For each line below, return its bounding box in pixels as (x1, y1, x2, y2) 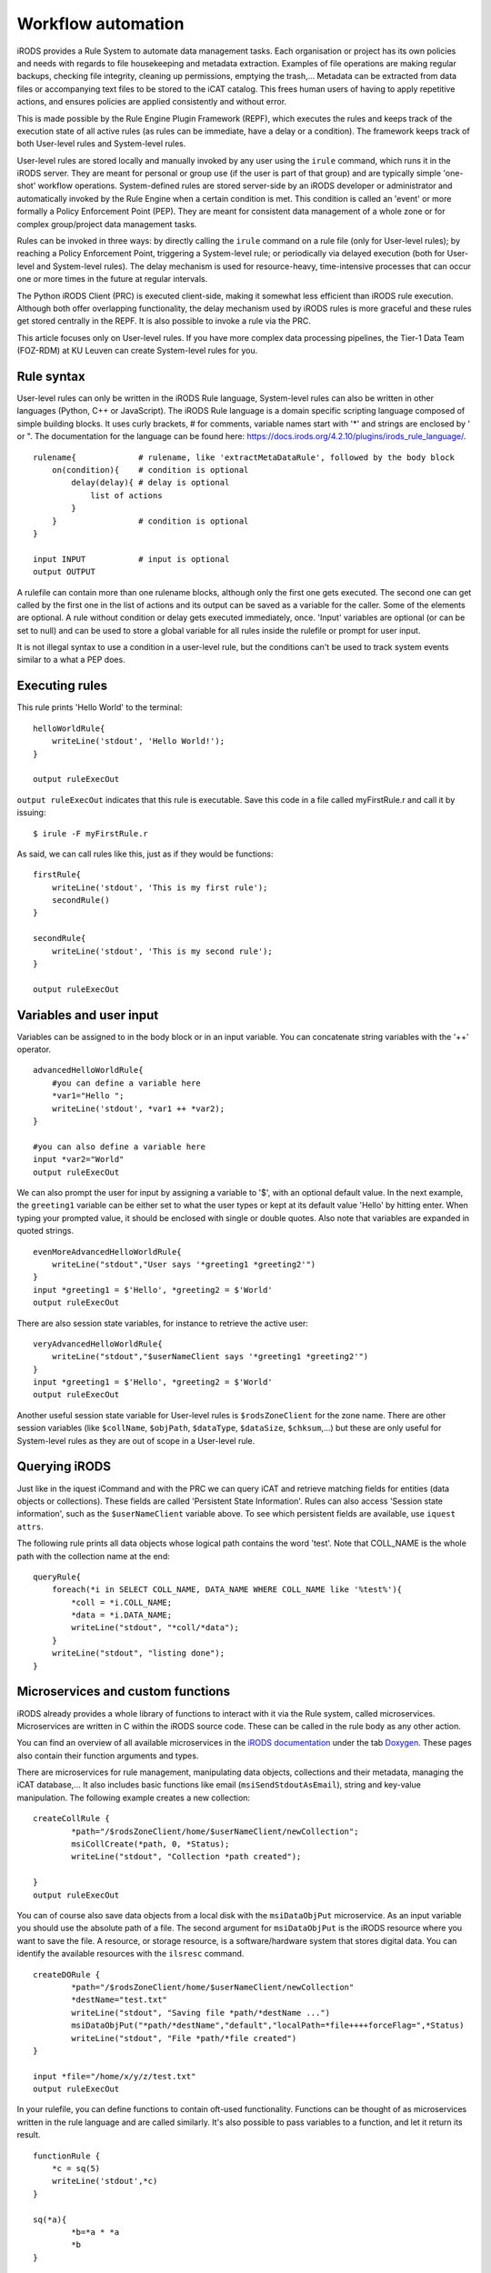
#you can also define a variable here (33, 1141, 206, 1152)
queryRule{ (33, 1571, 82, 1582)
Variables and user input (16, 1007, 159, 1023)
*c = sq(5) (51, 2164, 101, 2174)
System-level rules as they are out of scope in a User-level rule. (16, 1435, 256, 1446)
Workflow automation (16, 14, 185, 34)
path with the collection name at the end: (16, 1550, 170, 1561)
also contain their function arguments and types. (16, 1750, 199, 1761)
